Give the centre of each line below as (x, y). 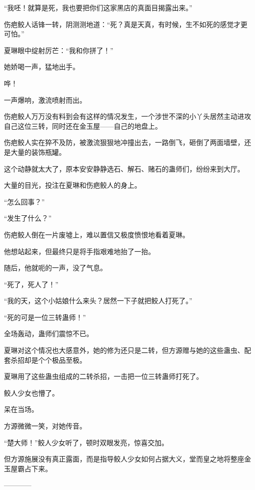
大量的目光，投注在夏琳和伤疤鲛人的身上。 (73, 185)
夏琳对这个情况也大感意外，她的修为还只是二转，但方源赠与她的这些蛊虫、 (124, 350)
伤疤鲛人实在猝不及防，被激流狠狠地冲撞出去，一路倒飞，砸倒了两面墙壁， (124, 142)
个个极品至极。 (62, 360)
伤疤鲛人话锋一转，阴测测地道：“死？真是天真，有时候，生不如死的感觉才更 (126, 24)
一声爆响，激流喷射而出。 (45, 100)
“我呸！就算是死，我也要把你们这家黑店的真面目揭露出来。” (98, 7)
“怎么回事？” (25, 201)
